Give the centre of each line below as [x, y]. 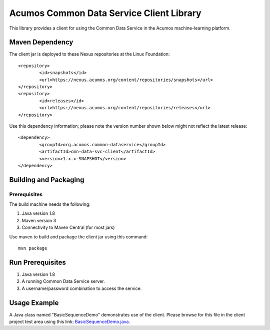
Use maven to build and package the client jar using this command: [78, 237]
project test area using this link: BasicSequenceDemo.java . [69, 322]
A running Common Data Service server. [63, 281]
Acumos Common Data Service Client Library [105, 13]
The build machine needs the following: [50, 204]
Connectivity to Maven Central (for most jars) [68, 227]
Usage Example [34, 303]
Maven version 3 [39, 220]
